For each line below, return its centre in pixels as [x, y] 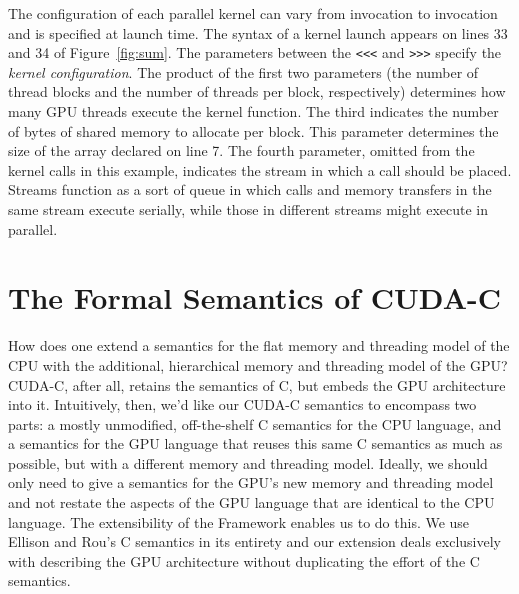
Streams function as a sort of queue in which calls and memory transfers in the [250, 189]
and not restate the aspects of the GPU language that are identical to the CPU [251, 502]
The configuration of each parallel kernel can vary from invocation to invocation [253, 13]
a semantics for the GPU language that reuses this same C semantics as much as [255, 443]
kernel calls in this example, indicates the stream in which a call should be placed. [260, 169]
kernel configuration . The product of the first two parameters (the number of [243, 71]
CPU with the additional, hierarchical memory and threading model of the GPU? [258, 364]
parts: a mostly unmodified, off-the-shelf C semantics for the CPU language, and [255, 423]
